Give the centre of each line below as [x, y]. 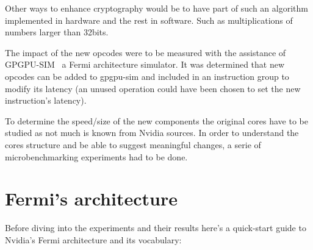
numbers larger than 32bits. [57, 32]
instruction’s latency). [46, 100]
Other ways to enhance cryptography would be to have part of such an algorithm [156, 8]
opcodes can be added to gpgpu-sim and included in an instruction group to [147, 76]
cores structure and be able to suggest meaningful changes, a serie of [133, 144]
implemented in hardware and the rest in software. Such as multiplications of [149, 20]
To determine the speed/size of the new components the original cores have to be [156, 120]
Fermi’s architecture [91, 198]
